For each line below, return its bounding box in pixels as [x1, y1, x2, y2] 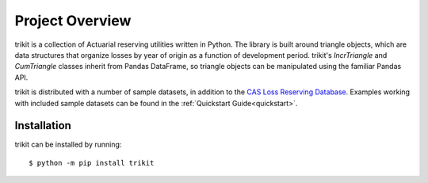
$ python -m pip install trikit [29, 158, 155, 167]
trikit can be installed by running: [14, 139, 122, 150]
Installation [14, 119, 71, 132]
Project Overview [14, 12, 132, 29]
